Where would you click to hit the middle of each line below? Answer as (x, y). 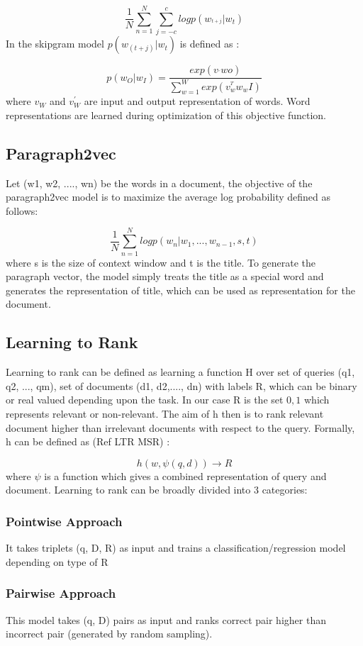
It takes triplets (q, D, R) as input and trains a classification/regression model (176, 548)
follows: (22, 210)
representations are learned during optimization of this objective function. (166, 115)
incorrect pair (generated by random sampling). (109, 634)
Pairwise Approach (61, 593)
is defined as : (210, 44)
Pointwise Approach (64, 521)
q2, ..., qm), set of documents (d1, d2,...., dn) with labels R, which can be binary (181, 385)
